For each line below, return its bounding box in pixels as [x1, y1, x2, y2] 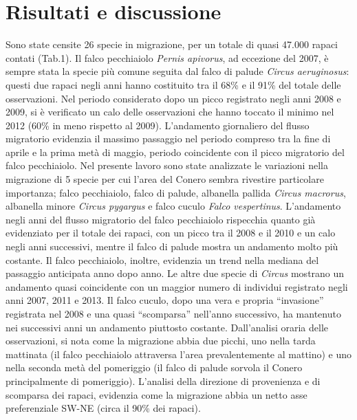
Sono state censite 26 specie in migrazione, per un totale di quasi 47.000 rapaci [6, 37, 338, 52]
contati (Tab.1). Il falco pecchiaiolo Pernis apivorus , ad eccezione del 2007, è [6, 50, 329, 65]
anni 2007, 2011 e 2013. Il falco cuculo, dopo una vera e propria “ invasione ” [6, 293, 324, 307]
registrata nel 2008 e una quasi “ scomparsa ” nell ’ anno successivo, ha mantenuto [6, 307, 341, 320]
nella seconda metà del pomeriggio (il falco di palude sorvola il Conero [6, 360, 303, 375]
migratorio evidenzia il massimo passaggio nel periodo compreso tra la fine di [6, 131, 331, 146]
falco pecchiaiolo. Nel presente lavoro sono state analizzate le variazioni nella [6, 158, 328, 173]
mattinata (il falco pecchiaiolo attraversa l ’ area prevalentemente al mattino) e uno [6, 346, 352, 361]
